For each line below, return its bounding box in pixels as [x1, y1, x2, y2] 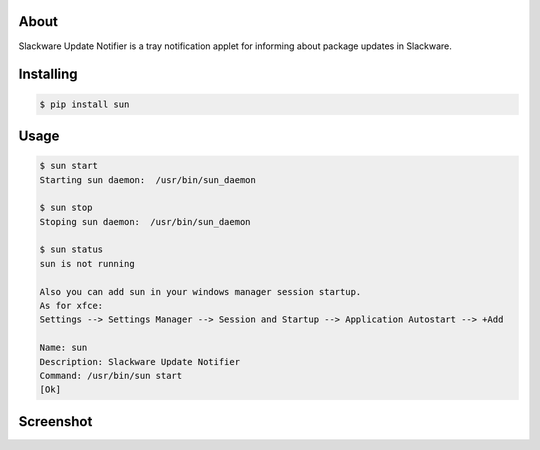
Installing [18, 66, 79, 83]
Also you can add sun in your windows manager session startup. [39, 286, 362, 297]
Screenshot [18, 413, 93, 430]
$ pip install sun [39, 98, 130, 110]
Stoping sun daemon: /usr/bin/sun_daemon [39, 216, 251, 227]
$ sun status [39, 244, 104, 255]
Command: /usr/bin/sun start [39, 370, 183, 381]
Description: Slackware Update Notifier [39, 356, 240, 367]
